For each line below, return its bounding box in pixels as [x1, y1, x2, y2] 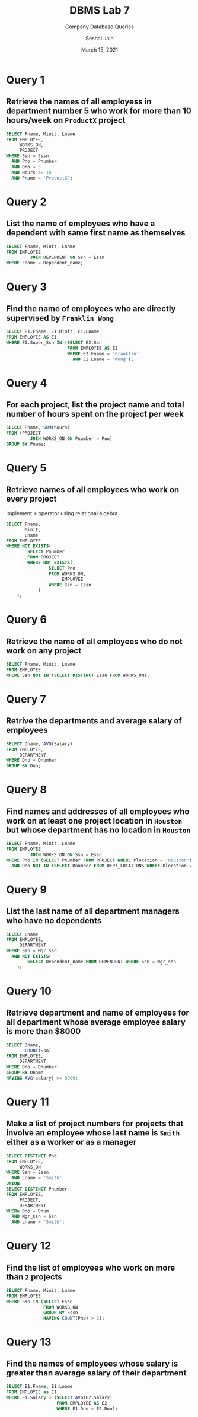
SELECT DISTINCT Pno [6, 1153, 58, 1159]
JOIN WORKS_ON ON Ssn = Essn [30, 851, 102, 857]
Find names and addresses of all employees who [6, 806, 190, 816]
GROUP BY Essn [43, 1310, 78, 1316]
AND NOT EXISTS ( [11, 953, 52, 959]
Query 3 [6, 280, 47, 293]
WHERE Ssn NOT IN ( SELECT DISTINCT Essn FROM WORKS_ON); [6, 672, 150, 678]
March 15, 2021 [81, 46, 119, 53]
